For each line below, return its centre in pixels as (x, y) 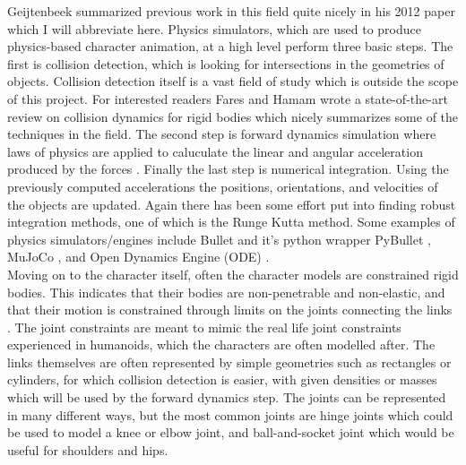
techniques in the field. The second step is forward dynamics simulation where (222, 134)
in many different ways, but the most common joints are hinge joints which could (230, 414)
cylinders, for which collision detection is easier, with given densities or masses (222, 379)
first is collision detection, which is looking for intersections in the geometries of (226, 63)
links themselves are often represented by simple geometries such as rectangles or (229, 362)
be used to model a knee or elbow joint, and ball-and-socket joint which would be (231, 432)
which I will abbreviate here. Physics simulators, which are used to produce (214, 28)
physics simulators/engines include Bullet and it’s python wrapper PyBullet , (219, 239)
